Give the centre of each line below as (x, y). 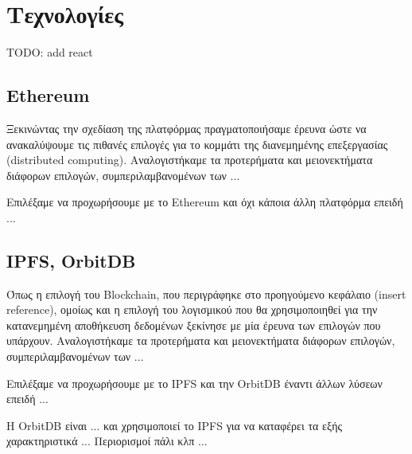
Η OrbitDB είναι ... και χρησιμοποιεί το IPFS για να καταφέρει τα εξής (175, 425)
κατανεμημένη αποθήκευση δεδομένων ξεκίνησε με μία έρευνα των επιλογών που (194, 325)
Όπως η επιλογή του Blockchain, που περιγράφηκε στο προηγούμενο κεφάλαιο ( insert (206, 294)
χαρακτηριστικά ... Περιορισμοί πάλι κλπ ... (107, 441)
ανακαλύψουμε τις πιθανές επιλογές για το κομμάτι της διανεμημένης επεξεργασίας (197, 144)
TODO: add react (50, 52)
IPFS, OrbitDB (71, 260)
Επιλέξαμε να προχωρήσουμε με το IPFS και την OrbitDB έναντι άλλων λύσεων (194, 383)
